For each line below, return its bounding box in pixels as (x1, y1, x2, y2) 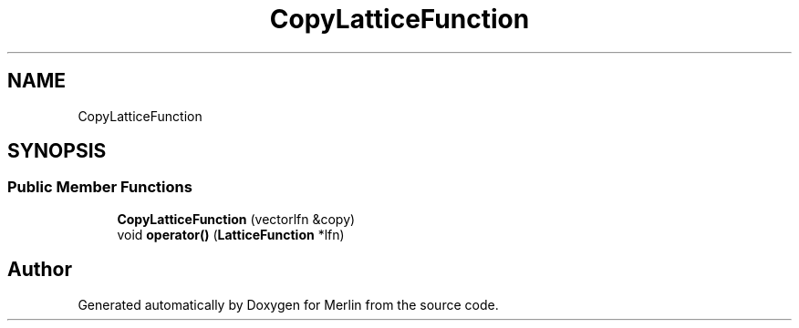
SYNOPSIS (7, 139, 107, 163)
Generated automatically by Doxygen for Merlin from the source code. (78, 296, 499, 313)
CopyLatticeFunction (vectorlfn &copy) (117, 210, 356, 227)
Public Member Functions (7, 178, 192, 197)
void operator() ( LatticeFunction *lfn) (117, 226, 345, 242)
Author (7, 258, 72, 282)
